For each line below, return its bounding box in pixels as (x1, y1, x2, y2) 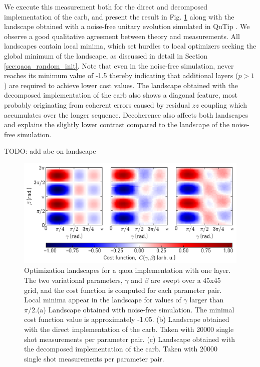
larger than (189, 294, 224, 305)
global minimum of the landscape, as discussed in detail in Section (4, 50, 207, 61)
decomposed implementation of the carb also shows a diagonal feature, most (4, 90, 237, 100)
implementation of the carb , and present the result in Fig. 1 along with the (4, 11, 234, 22)
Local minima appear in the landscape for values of (24, 294, 181, 305)
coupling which (201, 99, 247, 110)
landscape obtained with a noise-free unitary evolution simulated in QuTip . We (4, 21, 250, 32)
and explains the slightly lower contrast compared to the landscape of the (4, 119, 229, 130)
